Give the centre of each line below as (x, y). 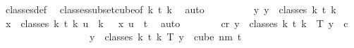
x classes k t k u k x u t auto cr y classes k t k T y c (177, 23)
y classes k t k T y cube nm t (165, 37)
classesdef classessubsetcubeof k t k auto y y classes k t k (171, 9)
